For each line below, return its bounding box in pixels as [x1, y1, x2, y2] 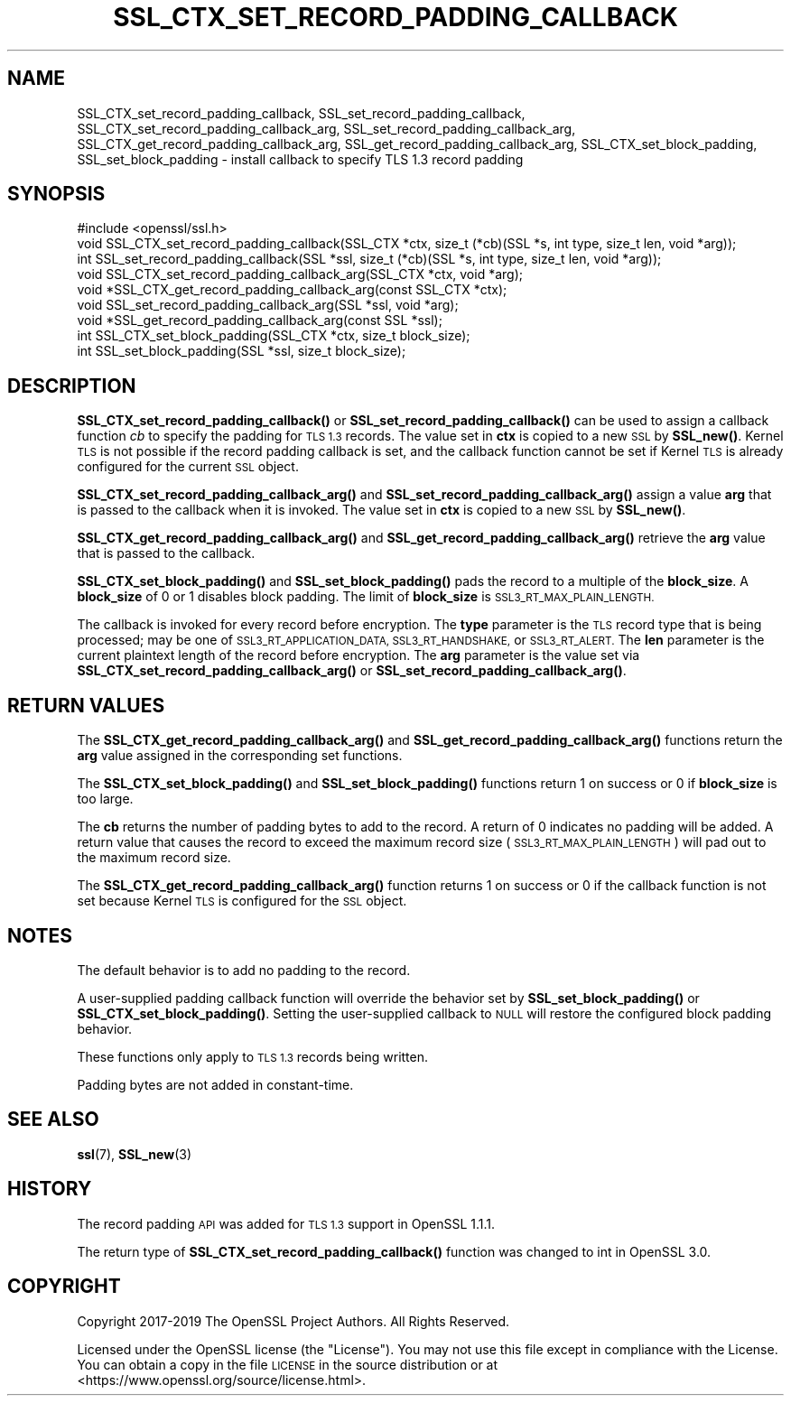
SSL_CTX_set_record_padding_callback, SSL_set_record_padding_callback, [77, 105, 526, 121]
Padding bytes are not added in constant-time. [77, 1076, 354, 1092]
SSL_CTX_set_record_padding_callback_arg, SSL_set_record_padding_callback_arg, [77, 120, 576, 136]
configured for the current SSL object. [77, 459, 299, 475]
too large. [77, 791, 134, 807]
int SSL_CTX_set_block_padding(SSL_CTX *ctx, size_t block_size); [77, 328, 470, 344]
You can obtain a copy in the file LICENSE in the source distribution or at [77, 1356, 498, 1372]
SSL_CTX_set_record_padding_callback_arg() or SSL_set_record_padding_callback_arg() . [77, 663, 627, 679]
